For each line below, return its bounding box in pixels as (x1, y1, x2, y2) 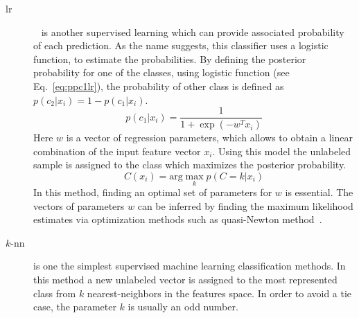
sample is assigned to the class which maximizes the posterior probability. (33, 157, 347, 172)
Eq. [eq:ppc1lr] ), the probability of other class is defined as (33, 78, 284, 93)
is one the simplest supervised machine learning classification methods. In (33, 258, 346, 273)
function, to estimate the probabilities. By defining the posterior (33, 51, 306, 66)
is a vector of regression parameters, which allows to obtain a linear (66, 130, 353, 145)
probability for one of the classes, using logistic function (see (33, 65, 290, 80)
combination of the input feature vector (33, 143, 201, 158)
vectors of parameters (33, 198, 125, 213)
